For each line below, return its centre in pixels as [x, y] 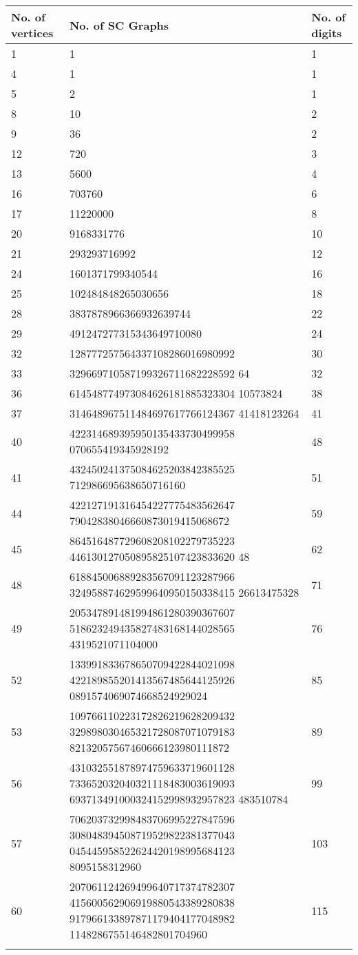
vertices [32, 33]
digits [327, 33]
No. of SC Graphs [119, 25]
